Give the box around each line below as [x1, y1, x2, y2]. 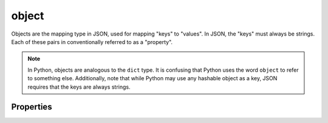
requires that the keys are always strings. [27, 83, 131, 90]
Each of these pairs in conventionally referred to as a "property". [11, 38, 173, 45]
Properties [11, 102, 52, 112]
